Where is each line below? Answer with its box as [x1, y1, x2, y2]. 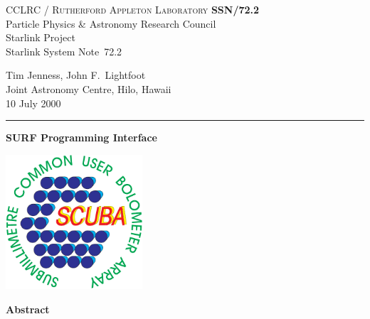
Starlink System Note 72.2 [6, 43, 122, 58]
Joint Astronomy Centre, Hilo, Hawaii [6, 81, 171, 96]
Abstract [6, 301, 50, 316]
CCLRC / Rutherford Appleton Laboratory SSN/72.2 [6, 2, 260, 16]
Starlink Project [6, 30, 75, 45]
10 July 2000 [6, 95, 61, 110]
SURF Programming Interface [6, 130, 157, 145]
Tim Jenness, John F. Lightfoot [6, 67, 146, 82]
